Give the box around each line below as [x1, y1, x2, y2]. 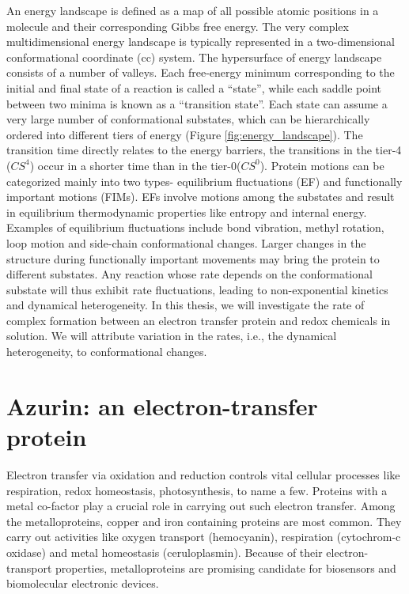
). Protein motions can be [259, 157, 384, 173]
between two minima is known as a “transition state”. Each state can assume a [6, 95, 388, 112]
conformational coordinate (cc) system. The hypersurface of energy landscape [6, 48, 382, 65]
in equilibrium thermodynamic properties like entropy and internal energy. [6, 203, 367, 220]
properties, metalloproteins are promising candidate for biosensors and [55, 559, 396, 576]
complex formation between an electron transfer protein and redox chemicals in [6, 312, 391, 328]
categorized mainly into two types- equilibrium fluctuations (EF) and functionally [6, 172, 403, 189]
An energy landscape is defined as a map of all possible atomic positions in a [6, 2, 379, 18]
